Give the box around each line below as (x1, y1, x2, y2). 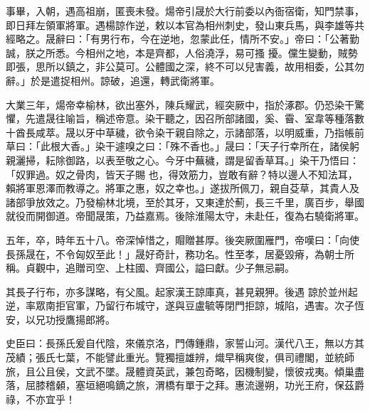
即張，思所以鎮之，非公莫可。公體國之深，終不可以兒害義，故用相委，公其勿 (6, 59, 364, 74)
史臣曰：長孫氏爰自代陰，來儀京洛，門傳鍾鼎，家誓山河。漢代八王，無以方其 (6, 336, 364, 351)
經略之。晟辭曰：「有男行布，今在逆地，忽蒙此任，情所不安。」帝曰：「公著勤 (6, 31, 359, 46)
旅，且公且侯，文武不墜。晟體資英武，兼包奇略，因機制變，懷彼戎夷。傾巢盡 (6, 363, 364, 378)
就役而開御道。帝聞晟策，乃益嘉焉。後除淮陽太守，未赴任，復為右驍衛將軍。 (6, 208, 364, 223)
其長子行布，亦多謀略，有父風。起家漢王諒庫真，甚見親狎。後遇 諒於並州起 (6, 284, 358, 299)
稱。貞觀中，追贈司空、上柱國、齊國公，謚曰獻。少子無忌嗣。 (6, 260, 295, 275)
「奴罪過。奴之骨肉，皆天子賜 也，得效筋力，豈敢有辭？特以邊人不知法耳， (6, 166, 358, 181)
